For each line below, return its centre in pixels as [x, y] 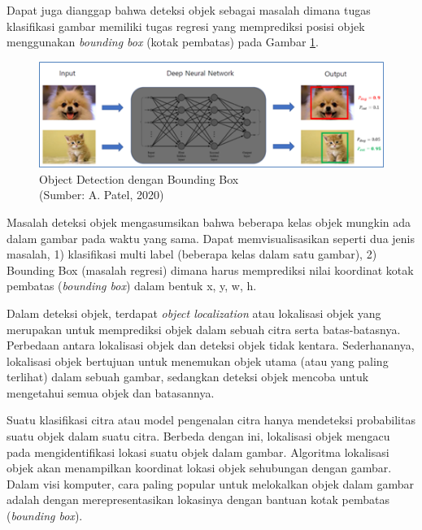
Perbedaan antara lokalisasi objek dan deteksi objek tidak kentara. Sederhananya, [211, 345]
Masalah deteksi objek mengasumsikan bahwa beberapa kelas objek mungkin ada [209, 222]
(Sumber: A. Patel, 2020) [102, 195]
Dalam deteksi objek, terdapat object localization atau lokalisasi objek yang [194, 313]
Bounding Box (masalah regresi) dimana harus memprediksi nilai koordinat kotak [210, 269]
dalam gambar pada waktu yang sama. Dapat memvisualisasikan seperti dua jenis [211, 238]
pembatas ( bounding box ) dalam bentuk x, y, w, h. [132, 286]
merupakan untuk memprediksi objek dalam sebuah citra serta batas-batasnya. [204, 329]
